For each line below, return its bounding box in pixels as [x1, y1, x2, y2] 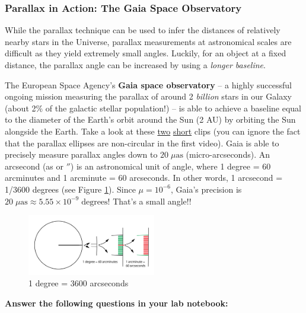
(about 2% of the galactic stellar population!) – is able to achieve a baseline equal [5, 101, 301, 114]
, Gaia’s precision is [170, 183, 242, 195]
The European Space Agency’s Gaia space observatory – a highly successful [5, 78, 292, 91]
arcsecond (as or [5, 159, 63, 172]
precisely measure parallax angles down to [5, 148, 158, 161]
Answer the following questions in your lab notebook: [5, 296, 228, 309]
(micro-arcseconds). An [186, 148, 270, 161]
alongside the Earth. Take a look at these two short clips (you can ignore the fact [5, 124, 301, 137]
